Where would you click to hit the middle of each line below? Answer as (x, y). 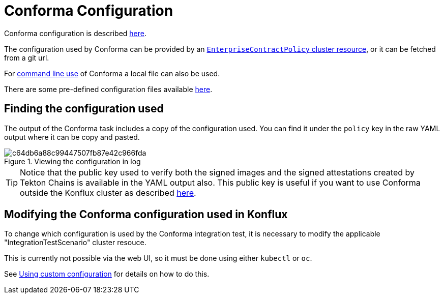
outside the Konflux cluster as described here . (108, 192)
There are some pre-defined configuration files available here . (108, 89)
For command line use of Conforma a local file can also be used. (112, 73)
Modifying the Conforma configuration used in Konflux (146, 215)
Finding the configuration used (84, 109)
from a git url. (27, 57)
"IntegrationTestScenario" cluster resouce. (75, 243)
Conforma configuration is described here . (75, 33)
